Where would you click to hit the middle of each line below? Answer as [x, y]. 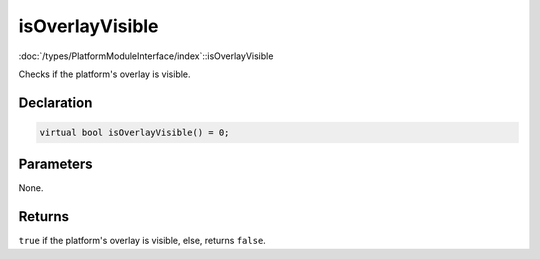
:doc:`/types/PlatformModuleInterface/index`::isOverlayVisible [146, 56]
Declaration [55, 102]
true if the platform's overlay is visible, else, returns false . [142, 241]
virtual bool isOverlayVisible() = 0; [134, 132]
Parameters [55, 164]
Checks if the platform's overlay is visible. [104, 74]
